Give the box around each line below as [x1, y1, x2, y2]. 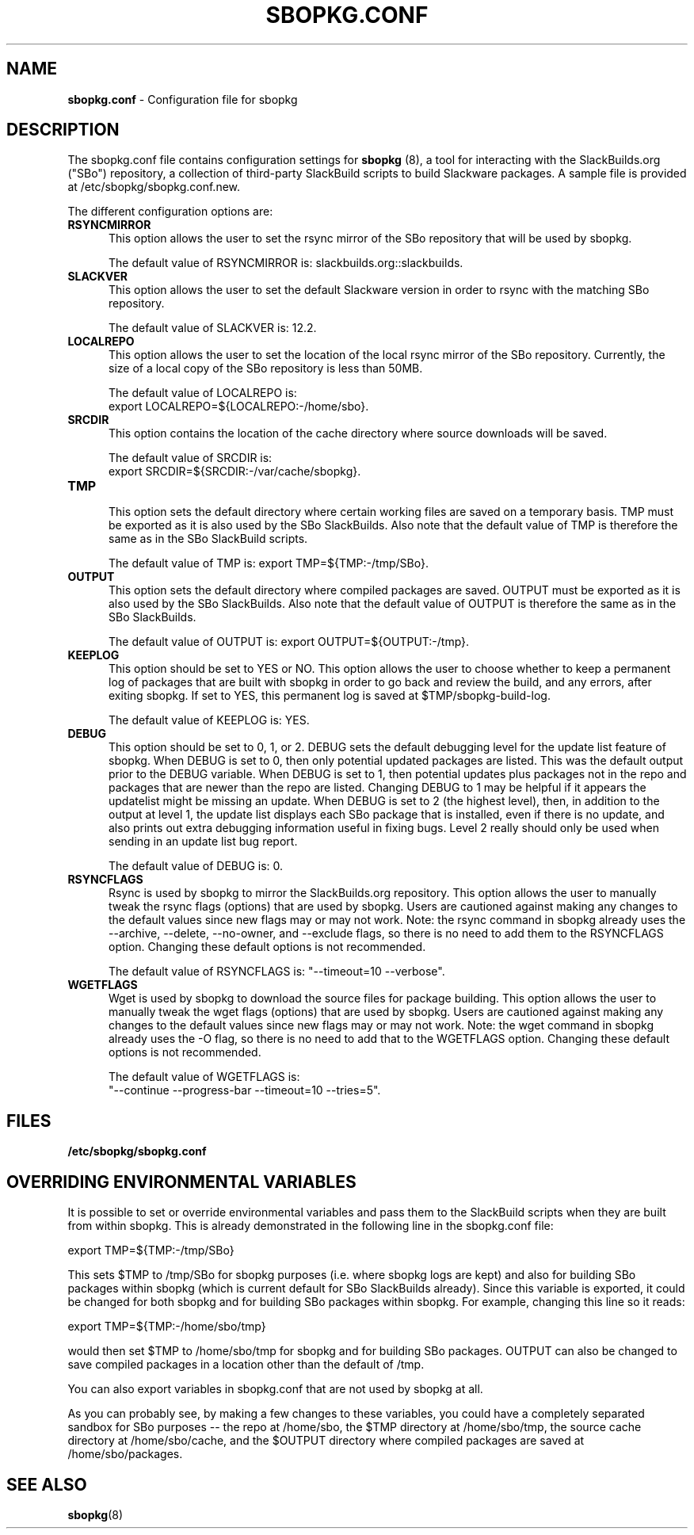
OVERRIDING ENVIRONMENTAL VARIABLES [6, 1171, 357, 1192]
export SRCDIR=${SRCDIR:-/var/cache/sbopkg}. [109, 464, 361, 479]
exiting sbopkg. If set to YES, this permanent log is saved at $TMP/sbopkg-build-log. [109, 689, 551, 703]
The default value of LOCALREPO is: [109, 386, 297, 400]
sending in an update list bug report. [109, 834, 298, 849]
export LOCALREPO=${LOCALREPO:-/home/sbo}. [109, 399, 369, 414]
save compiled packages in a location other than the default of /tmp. [67, 1357, 425, 1372]
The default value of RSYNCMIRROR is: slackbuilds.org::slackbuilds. [109, 256, 463, 270]
